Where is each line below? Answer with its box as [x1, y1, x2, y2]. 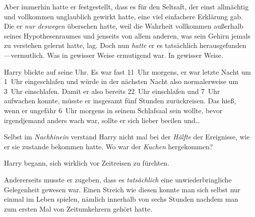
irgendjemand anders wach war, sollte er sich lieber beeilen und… [4, 115, 200, 125]
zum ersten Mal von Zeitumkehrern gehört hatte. [4, 203, 153, 214]
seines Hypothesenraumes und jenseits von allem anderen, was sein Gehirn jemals [4, 30, 251, 41]
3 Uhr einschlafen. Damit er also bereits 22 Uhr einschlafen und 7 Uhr [4, 86, 220, 96]
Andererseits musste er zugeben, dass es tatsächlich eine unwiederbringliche [4, 174, 232, 184]
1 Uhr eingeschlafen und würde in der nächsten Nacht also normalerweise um [4, 76, 239, 87]
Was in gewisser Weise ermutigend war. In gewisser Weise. [47, 49, 223, 60]
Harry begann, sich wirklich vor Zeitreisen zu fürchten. [4, 158, 170, 168]
